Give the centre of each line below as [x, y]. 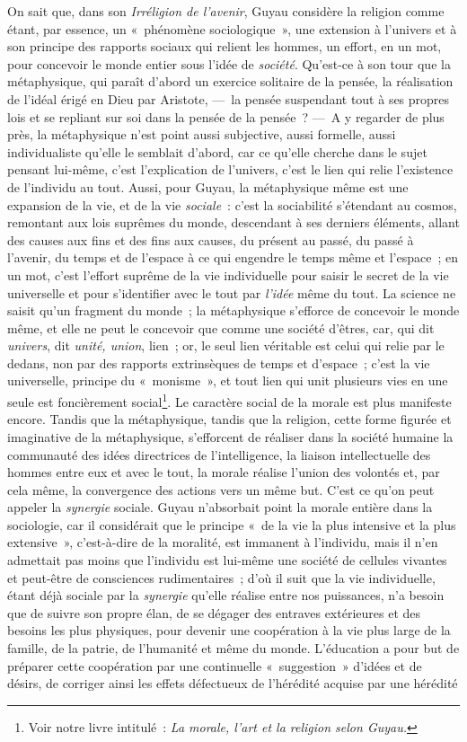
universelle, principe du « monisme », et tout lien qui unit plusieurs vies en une [228, 380]
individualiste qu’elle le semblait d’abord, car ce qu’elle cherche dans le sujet [217, 151]
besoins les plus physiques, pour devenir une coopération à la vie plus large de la [229, 630]
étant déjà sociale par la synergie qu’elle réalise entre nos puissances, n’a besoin [226, 595]
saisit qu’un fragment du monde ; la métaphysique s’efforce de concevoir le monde [233, 310]
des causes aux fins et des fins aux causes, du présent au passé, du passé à [211, 239]
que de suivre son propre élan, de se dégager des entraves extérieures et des [214, 612]
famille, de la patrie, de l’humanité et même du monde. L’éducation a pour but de [233, 648]
